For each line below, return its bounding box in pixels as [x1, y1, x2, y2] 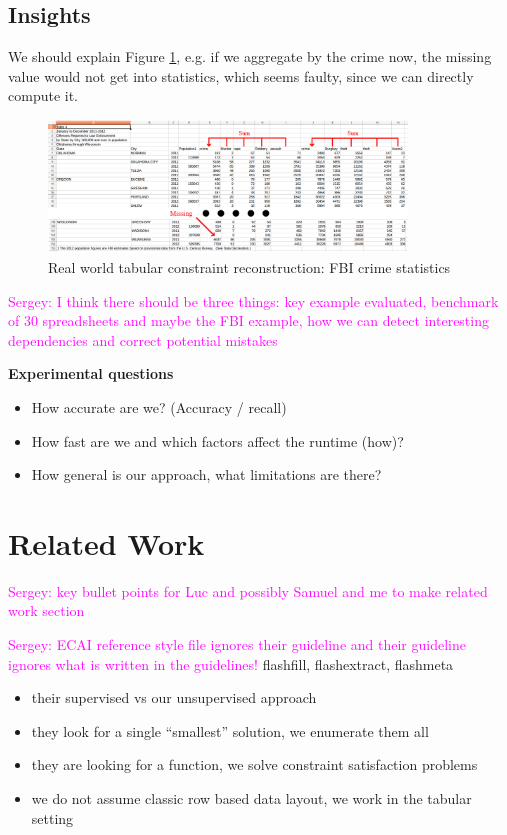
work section [8, 600, 85, 621]
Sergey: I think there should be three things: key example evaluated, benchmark [8, 290, 499, 311]
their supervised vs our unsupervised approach [31, 687, 317, 708]
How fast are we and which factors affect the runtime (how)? [31, 430, 404, 451]
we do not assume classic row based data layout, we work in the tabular [31, 787, 472, 808]
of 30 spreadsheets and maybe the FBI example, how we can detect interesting [8, 310, 489, 331]
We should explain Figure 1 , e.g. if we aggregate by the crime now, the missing [8, 46, 492, 67]
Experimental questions [8, 363, 174, 384]
